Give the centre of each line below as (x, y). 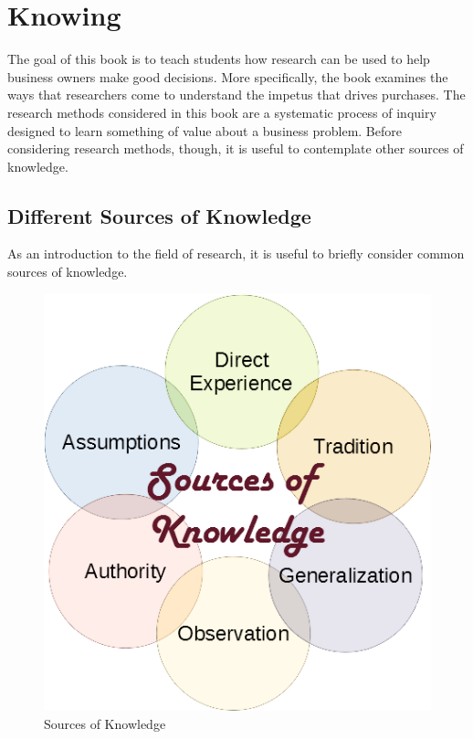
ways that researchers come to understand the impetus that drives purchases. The (236, 95)
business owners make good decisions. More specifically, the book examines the (228, 76)
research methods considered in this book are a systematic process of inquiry (222, 112)
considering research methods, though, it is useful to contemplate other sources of (236, 148)
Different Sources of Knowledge (159, 215)
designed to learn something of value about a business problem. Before (205, 130)
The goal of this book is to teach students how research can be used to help (219, 59)
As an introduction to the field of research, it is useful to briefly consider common (236, 253)
